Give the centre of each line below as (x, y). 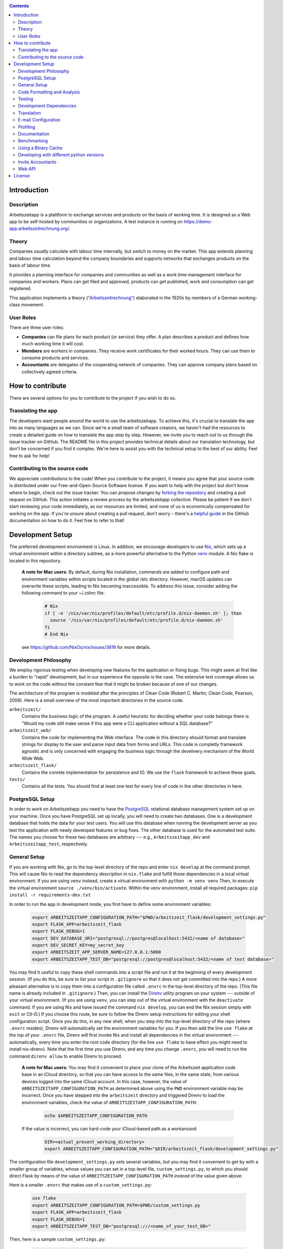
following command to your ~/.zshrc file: (63, 593)
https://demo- (198, 221)
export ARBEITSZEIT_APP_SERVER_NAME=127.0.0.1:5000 (97, 952)
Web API (27, 169)
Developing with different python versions (61, 155)
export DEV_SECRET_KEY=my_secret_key (78, 945)
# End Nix (57, 634)
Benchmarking (33, 141)
